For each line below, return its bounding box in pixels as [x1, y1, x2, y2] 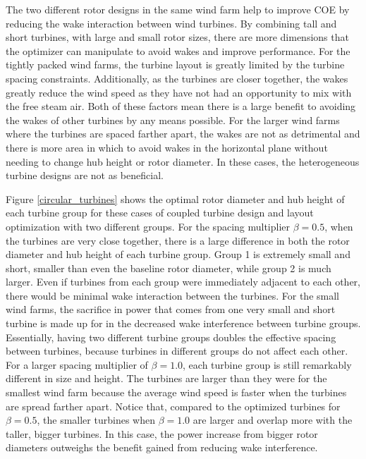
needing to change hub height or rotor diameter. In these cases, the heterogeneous [6, 154, 360, 169]
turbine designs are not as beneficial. [6, 168, 164, 183]
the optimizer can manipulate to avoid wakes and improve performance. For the [6, 43, 350, 58]
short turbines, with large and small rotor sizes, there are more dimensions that [6, 30, 349, 44]
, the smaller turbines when [37, 412, 155, 427]
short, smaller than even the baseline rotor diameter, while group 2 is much [6, 260, 331, 275]
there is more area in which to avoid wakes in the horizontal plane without [6, 140, 328, 154]
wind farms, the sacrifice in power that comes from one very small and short [6, 302, 336, 317]
